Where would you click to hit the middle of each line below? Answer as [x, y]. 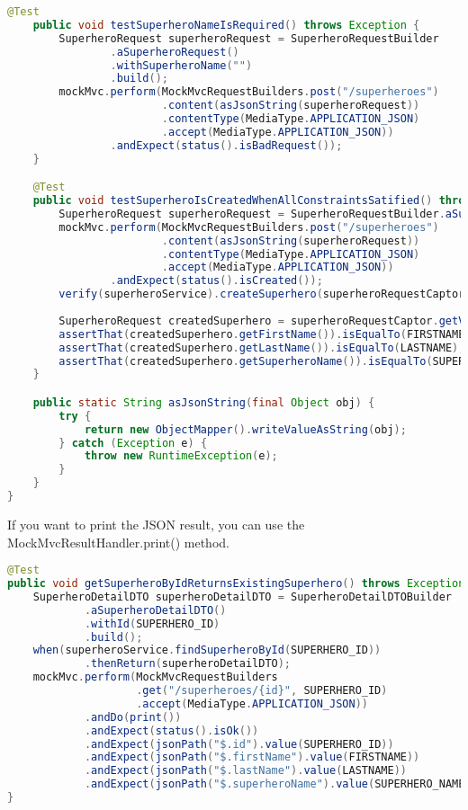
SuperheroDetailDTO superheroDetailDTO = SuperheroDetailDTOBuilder [242, 596]
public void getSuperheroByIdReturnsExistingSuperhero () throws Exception [236, 583]
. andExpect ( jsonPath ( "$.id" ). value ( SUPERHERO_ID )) [239, 744]
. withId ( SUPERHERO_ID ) [152, 623]
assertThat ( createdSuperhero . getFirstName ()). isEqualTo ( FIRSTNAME [262, 334]
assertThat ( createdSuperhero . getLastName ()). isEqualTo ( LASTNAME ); [262, 347]
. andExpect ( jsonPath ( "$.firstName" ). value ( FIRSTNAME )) [252, 757]
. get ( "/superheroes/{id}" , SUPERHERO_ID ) [262, 690]
